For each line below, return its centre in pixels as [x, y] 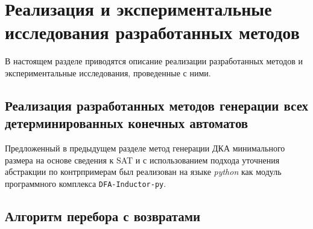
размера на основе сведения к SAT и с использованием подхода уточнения [142, 160]
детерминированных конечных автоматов [127, 123]
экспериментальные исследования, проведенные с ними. [108, 72]
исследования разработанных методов [152, 32]
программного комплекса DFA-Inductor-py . [86, 183]
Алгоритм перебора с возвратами [103, 215]
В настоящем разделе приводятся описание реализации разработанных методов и [154, 61]
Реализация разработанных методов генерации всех [157, 105]
